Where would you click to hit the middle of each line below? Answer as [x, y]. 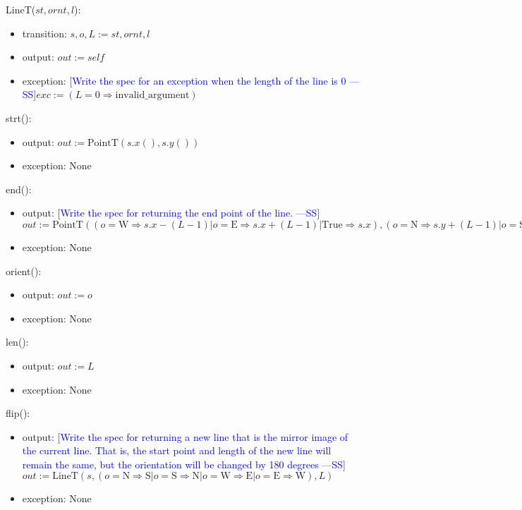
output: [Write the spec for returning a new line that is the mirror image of [185, 436]
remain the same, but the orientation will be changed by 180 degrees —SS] [184, 464]
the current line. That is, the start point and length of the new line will [177, 450]
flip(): [18, 413]
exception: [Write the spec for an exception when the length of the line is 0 [184, 80]
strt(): [19, 117]
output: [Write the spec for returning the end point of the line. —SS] [171, 213]
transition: [44, 33]
